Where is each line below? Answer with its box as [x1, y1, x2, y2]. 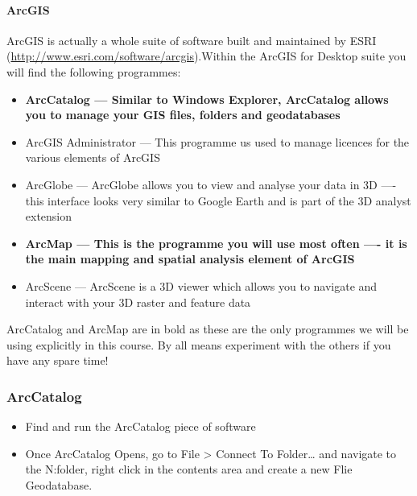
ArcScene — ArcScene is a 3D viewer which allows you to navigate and [25, 277, 378, 294]
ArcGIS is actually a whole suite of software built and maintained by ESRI [6, 31, 377, 48]
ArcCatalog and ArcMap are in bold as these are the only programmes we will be [6, 320, 409, 337]
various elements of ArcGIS [25, 149, 160, 166]
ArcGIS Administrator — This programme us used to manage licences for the [25, 133, 410, 150]
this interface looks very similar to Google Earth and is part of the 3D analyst [25, 192, 411, 209]
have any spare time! [6, 352, 109, 369]
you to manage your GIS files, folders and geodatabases [25, 106, 341, 123]
